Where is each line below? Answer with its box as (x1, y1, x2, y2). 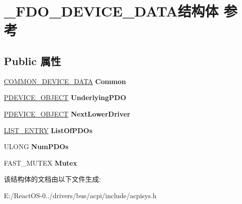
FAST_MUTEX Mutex (4, 157, 77, 168)
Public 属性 (4, 53, 61, 68)
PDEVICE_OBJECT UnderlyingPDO (4, 92, 127, 102)
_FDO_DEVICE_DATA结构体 (4, 1, 219, 21)
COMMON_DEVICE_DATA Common (4, 76, 126, 86)
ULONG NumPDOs (4, 141, 69, 152)
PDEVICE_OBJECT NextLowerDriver (4, 108, 130, 119)
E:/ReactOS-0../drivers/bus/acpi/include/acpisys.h (4, 190, 157, 200)
